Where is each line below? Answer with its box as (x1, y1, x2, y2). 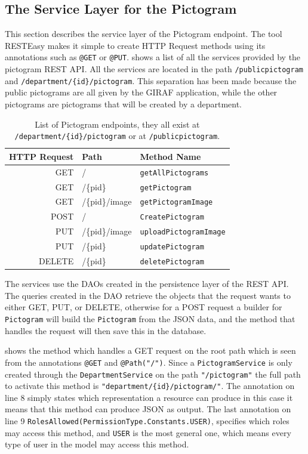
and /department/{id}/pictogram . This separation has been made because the (5, 74, 297, 87)
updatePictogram (140, 243, 204, 252)
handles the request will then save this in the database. (5, 324, 207, 336)
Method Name (140, 150, 201, 162)
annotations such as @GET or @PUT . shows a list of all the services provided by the (5, 51, 301, 63)
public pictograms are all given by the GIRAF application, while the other (5, 86, 278, 98)
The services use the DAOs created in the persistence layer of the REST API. (5, 277, 289, 290)
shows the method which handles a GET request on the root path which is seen (5, 344, 296, 357)
